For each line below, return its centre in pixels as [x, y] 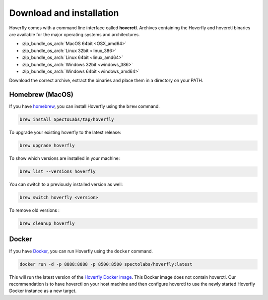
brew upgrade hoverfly [47, 146]
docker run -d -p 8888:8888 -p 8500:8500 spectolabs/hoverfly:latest [106, 264]
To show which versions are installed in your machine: [65, 158]
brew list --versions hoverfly [58, 172]
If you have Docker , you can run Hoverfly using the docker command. [81, 251]
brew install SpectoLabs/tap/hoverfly [67, 120]
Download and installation [64, 13]
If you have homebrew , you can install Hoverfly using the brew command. [84, 106]
